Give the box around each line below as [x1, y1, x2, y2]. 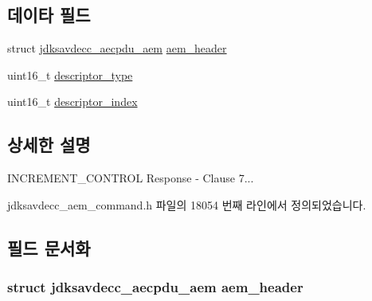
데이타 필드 [7, 2, 91, 27]
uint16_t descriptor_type [7, 66, 133, 83]
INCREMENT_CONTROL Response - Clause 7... [7, 170, 254, 186]
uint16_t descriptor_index [7, 93, 138, 110]
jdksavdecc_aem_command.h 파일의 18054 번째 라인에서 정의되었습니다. [7, 196, 366, 213]
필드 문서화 [7, 235, 91, 260]
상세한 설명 [7, 132, 91, 157]
